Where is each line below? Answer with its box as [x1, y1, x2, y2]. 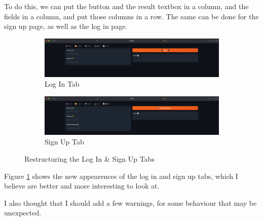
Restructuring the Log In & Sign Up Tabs [24, 154, 155, 164]
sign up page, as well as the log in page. [4, 21, 128, 31]
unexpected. [4, 207, 42, 218]
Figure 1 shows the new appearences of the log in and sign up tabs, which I [4, 170, 238, 181]
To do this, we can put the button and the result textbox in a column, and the [4, 1, 249, 11]
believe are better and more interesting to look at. [4, 180, 160, 191]
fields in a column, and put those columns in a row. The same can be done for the [4, 11, 259, 21]
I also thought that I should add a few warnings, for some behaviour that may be [4, 197, 257, 208]
